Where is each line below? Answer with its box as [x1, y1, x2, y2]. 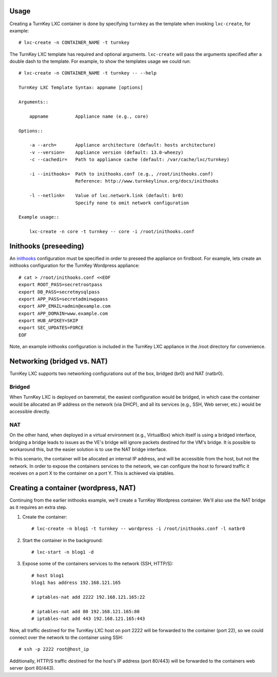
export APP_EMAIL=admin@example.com [18, 304, 111, 309]
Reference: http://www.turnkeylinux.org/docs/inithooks [75, 178, 219, 184]
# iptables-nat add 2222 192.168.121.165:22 [31, 594, 146, 600]
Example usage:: [18, 214, 60, 220]
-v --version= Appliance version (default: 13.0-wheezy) [29, 149, 184, 155]
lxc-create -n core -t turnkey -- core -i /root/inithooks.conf [29, 229, 194, 235]
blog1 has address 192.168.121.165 [31, 580, 121, 586]
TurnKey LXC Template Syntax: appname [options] [18, 85, 143, 91]
